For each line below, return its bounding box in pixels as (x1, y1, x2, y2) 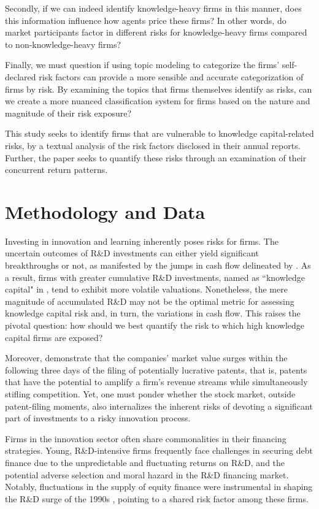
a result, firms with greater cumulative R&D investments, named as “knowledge (5, 270, 305, 283)
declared (5, 70, 36, 83)
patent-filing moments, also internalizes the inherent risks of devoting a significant (5, 399, 313, 412)
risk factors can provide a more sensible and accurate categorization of (39, 70, 304, 83)
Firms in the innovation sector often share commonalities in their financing (5, 432, 286, 445)
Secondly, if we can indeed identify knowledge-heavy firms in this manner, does (5, 2, 302, 14)
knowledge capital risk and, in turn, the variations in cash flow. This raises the (5, 307, 301, 320)
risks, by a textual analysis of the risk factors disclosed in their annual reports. (5, 139, 301, 151)
